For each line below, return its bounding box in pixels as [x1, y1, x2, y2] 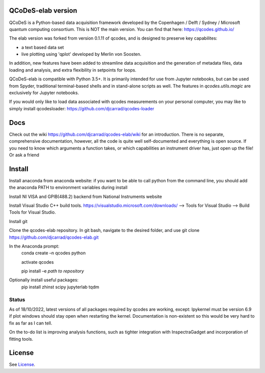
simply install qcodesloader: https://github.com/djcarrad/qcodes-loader [9, 105, 155, 111]
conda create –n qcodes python [21, 250, 86, 256]
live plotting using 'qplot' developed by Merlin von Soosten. [21, 51, 142, 57]
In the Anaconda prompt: [9, 243, 60, 249]
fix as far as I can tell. [9, 320, 53, 326]
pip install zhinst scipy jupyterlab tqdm [21, 284, 99, 290]
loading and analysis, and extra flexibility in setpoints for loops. [9, 67, 137, 73]
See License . [9, 362, 35, 368]
